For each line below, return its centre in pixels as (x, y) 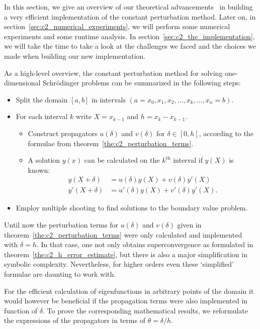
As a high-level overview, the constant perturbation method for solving (113, 73)
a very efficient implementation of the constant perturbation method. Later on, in (130, 16)
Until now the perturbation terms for (61, 224)
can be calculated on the (122, 160)
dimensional (22, 83)
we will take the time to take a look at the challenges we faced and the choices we (130, 46)
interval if (188, 160)
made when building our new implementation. (75, 56)
